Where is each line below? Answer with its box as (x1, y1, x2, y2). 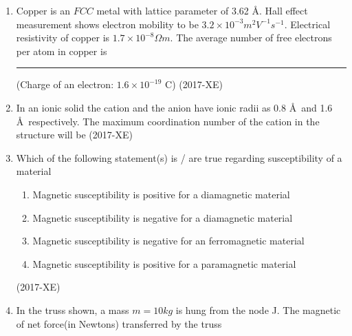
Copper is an (16, 3, 71, 17)
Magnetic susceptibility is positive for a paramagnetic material (32, 256, 296, 271)
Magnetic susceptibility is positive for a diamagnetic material (32, 187, 290, 201)
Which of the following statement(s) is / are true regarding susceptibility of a (16, 150, 342, 165)
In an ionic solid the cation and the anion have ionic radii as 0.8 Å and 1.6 (16, 100, 333, 114)
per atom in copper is (16, 43, 107, 58)
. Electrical (284, 17, 331, 31)
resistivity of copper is (16, 30, 110, 45)
